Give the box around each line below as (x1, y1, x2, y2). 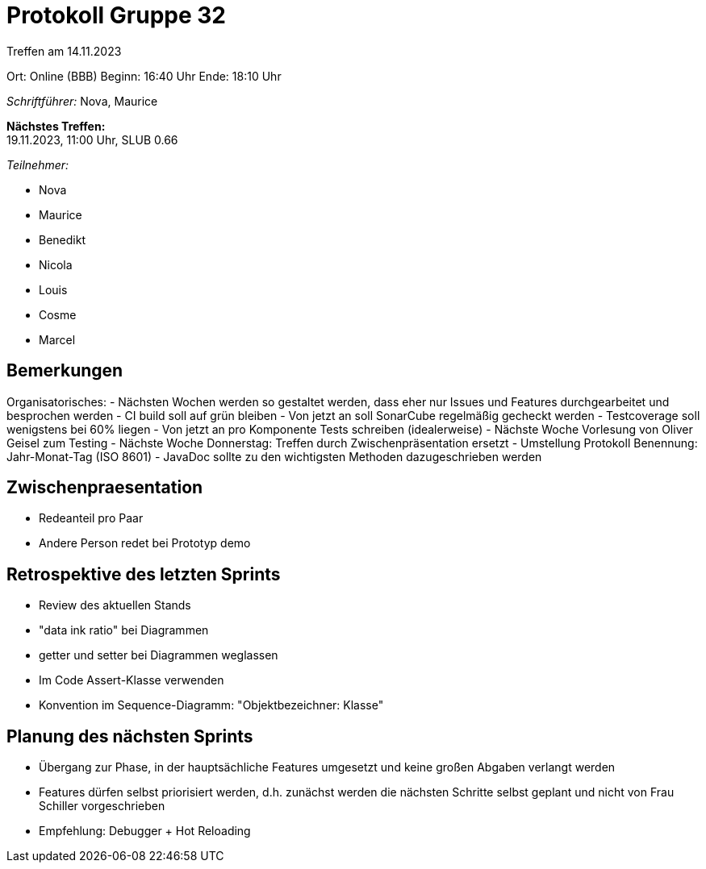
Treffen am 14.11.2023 (6, 44, 122, 58)
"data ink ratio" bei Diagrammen (39, 623, 209, 638)
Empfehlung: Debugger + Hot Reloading (39, 824, 251, 838)
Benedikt (39, 232, 86, 247)
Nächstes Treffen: (6, 118, 106, 133)
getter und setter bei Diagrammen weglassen (39, 648, 278, 663)
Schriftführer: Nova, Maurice (6, 94, 158, 108)
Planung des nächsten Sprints (6, 726, 253, 746)
